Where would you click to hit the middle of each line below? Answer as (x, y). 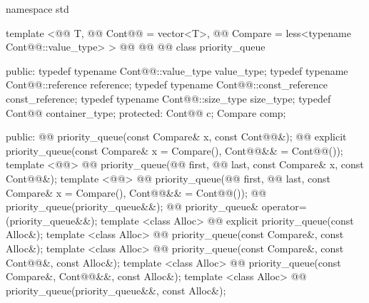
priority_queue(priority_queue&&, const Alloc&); (116, 290)
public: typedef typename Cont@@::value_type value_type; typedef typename (177, 70)
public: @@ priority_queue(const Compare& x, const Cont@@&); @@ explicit (176, 137)
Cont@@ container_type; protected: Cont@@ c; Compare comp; (146, 112)
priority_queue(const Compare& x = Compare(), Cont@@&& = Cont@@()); (175, 150)
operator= (284, 206)
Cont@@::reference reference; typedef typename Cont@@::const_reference (167, 84)
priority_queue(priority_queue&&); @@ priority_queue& (132, 206)
